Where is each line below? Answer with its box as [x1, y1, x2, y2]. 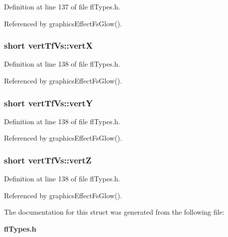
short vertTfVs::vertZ [4, 154, 92, 166]
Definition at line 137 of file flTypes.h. [4, 1, 120, 11]
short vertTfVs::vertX [4, 39, 93, 52]
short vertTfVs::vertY [4, 96, 93, 109]
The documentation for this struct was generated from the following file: [4, 207, 225, 217]
